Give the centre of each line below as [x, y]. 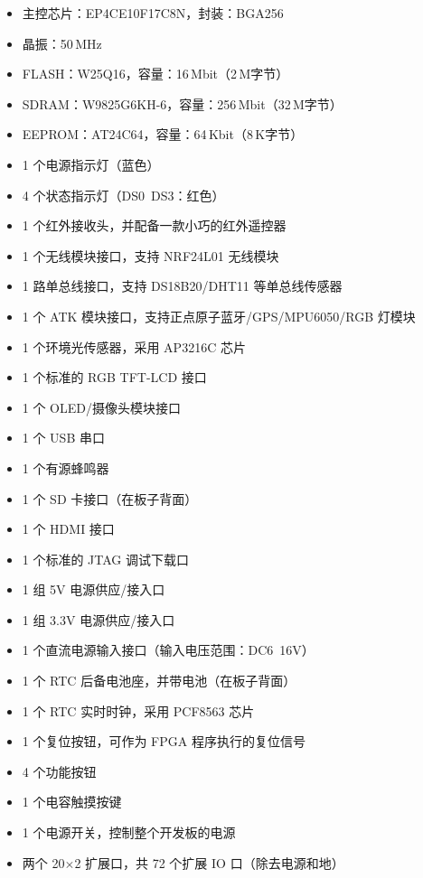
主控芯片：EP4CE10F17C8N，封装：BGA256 [153, 13]
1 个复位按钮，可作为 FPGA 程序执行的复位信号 [164, 741]
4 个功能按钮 [59, 771]
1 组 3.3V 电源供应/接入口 [99, 619]
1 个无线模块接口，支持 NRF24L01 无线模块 [150, 255]
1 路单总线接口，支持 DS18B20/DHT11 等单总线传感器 [182, 286]
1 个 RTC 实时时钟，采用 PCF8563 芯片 [138, 710]
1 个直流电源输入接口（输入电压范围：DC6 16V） [168, 650]
